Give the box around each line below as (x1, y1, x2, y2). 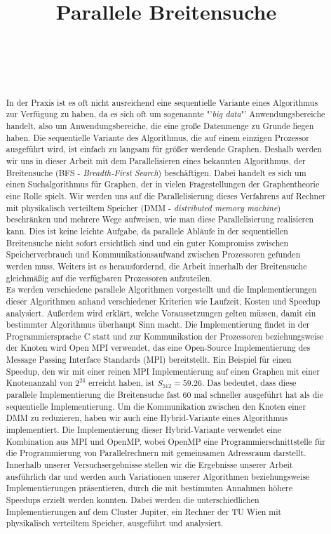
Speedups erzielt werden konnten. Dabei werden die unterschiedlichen (6, 494, 259, 506)
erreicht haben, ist (88, 377, 155, 389)
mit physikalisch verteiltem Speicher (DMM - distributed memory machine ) (6, 201, 281, 213)
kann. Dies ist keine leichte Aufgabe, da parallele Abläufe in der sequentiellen (6, 225, 288, 236)
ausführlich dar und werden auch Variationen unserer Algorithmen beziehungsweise (6, 470, 310, 482)
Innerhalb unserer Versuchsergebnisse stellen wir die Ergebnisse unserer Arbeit (6, 459, 293, 471)
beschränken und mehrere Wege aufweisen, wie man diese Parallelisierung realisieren (6, 213, 314, 225)
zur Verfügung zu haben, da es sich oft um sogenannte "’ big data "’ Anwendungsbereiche (6, 108, 325, 120)
